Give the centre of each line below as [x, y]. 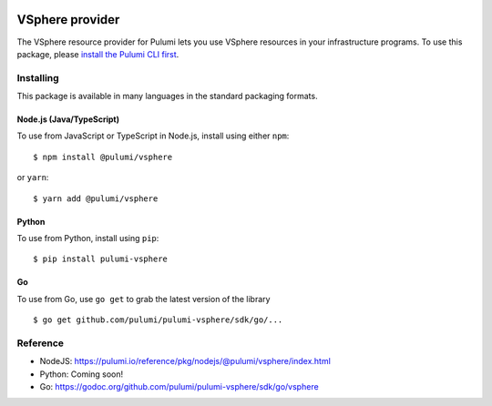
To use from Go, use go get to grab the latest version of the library [143, 299]
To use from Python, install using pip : [88, 238]
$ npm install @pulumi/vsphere [103, 157]
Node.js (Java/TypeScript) [68, 119]
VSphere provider [68, 20]
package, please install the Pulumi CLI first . [98, 54]
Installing [38, 77]
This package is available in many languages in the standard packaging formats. [167, 96]
